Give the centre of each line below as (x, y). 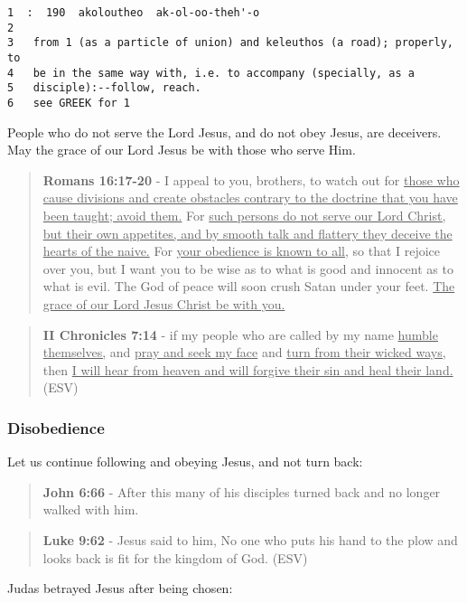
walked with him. (91, 509)
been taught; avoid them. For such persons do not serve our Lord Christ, (244, 215)
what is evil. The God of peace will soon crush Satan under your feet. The (249, 286)
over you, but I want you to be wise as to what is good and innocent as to (248, 268)
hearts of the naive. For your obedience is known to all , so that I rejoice (242, 251)
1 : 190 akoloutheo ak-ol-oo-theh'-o (134, 13)
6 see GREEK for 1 (69, 103)
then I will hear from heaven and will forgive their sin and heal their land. (248, 369)
